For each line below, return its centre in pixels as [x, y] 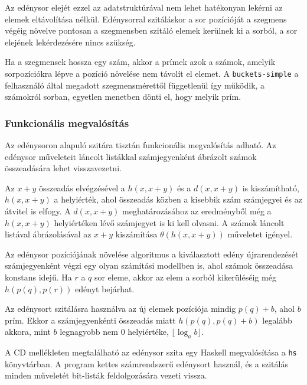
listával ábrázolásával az [48, 234]
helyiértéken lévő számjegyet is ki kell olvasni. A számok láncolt [169, 222]
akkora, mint [28, 332]
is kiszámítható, [271, 187]
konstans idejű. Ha [38, 277]
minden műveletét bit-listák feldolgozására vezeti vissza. [106, 375]
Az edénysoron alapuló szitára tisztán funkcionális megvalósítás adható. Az [141, 145]
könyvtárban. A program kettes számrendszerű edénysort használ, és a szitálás [146, 363]
